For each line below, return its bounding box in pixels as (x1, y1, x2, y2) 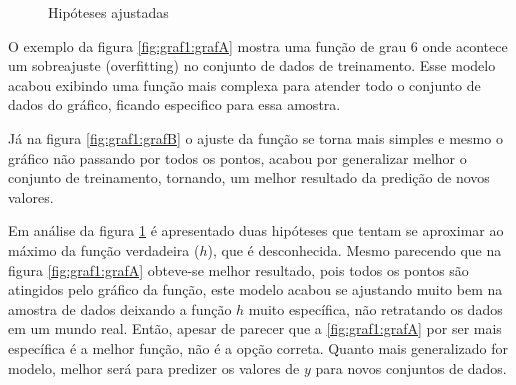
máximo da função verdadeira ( (8, 239, 200, 260)
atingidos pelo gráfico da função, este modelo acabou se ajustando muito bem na (8, 279, 503, 300)
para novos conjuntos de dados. (315, 357, 507, 378)
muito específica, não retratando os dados (248, 298, 503, 319)
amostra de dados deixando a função (8, 298, 232, 319)
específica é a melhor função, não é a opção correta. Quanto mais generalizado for (8, 337, 509, 358)
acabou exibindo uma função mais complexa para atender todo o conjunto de (8, 74, 481, 95)
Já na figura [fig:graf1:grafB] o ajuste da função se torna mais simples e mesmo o (8, 127, 503, 148)
